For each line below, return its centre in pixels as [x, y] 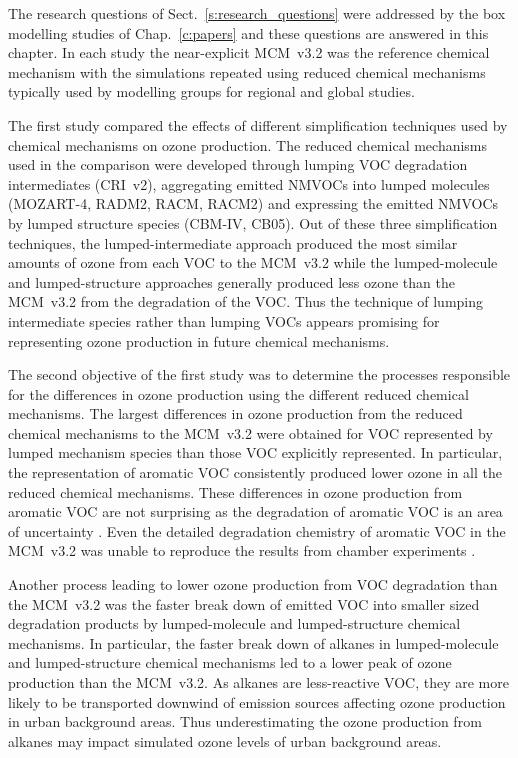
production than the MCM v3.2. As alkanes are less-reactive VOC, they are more [258, 682]
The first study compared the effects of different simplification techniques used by [258, 124]
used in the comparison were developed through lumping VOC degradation [238, 164]
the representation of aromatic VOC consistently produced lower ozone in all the [255, 472]
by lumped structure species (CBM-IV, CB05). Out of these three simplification [253, 222]
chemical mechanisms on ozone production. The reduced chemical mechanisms [248, 144]
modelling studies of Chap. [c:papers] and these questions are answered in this [248, 32]
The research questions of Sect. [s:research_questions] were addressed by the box [257, 13]
